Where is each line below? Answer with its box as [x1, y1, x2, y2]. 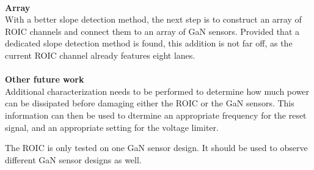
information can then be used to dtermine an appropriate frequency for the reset [5, 108, 307, 121]
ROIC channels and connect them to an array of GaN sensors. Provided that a [5, 24, 299, 37]
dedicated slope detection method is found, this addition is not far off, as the [5, 37, 293, 50]
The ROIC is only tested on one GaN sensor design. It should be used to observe [5, 141, 308, 154]
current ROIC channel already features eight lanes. [5, 48, 195, 61]
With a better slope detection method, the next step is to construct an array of [5, 13, 302, 26]
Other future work [5, 73, 84, 86]
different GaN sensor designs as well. [5, 153, 142, 166]
